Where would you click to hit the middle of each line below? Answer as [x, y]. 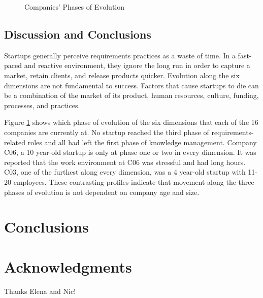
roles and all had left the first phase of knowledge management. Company [142, 142]
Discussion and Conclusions [78, 34]
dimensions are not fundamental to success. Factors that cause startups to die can [131, 85]
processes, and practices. [42, 105]
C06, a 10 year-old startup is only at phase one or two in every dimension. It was [130, 152]
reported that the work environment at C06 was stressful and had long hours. [125, 162]
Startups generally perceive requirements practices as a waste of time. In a [120, 55]
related [15, 142]
